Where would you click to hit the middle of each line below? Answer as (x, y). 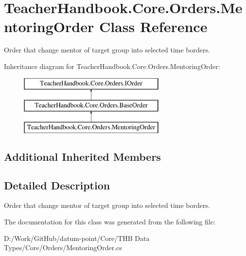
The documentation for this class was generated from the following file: (110, 222)
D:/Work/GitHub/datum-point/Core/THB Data (77, 238)
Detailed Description (57, 185)
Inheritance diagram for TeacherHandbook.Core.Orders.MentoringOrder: (112, 66)
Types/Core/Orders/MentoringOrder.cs (63, 247)
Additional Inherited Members (82, 156)
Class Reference (153, 26)
